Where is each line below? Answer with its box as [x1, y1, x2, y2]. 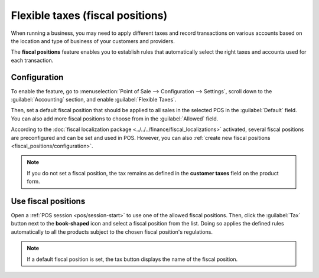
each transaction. [11, 57, 54, 64]
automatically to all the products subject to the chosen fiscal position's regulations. [11, 228, 213, 236]
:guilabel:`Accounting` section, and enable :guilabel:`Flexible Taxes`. [11, 96, 177, 103]
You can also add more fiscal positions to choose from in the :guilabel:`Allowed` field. [11, 115, 219, 122]
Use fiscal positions [11, 196, 86, 206]
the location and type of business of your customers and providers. [11, 37, 175, 44]
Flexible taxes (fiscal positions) [11, 9, 168, 22]
